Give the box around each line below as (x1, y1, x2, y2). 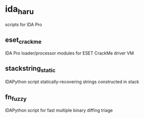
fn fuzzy (5, 92, 27, 103)
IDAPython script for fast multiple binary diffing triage (5, 107, 113, 113)
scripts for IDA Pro (5, 21, 43, 28)
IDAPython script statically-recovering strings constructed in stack (5, 79, 140, 85)
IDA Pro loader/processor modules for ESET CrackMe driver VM (5, 50, 134, 56)
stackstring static (5, 64, 56, 74)
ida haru (5, 3, 34, 16)
